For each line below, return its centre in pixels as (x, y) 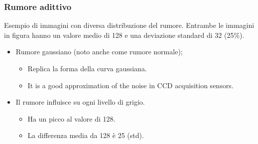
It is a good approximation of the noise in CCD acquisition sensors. (130, 85)
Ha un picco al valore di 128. (71, 118)
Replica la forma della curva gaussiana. (87, 68)
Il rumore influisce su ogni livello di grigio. (80, 102)
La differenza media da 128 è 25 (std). (86, 135)
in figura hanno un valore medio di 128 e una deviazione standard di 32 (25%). (124, 35)
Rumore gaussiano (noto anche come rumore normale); (99, 52)
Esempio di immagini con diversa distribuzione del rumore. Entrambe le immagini (129, 25)
